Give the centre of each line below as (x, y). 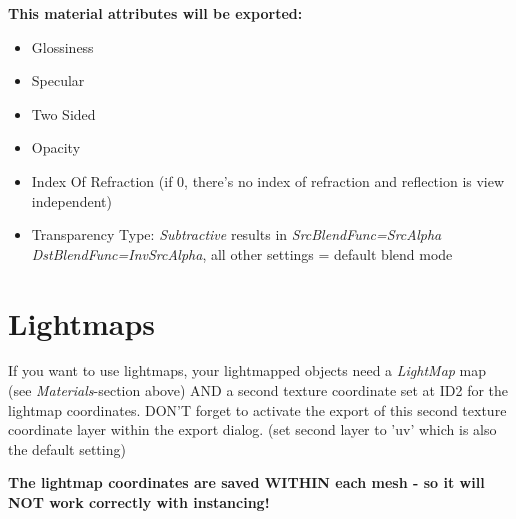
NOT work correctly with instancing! (139, 502)
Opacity (56, 147)
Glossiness (62, 46)
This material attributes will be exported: (155, 13)
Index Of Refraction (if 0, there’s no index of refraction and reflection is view (268, 180)
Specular (58, 80)
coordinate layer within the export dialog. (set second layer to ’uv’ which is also (252, 429)
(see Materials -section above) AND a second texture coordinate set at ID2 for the (258, 390)
